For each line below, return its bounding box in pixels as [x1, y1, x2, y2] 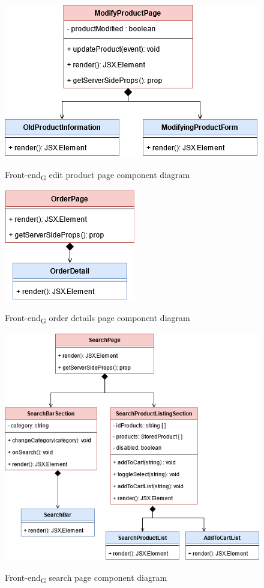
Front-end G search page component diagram [5, 571, 167, 586]
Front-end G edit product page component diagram [5, 168, 190, 182]
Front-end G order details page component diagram [5, 311, 190, 326]
